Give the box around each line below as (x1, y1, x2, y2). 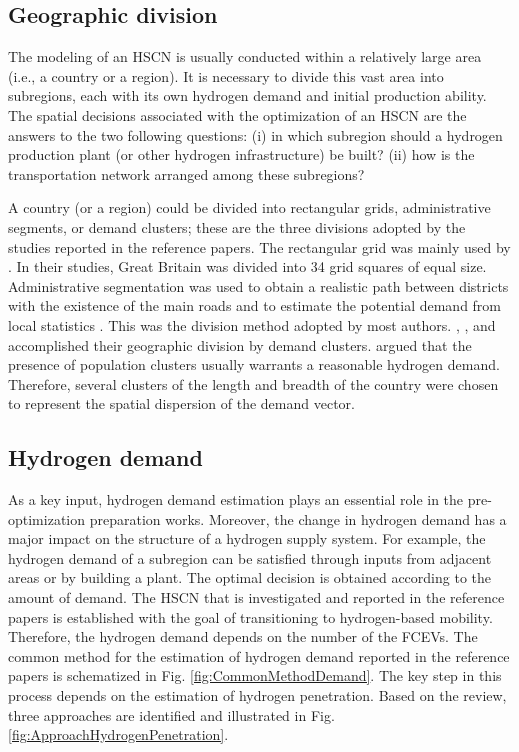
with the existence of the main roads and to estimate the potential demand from (8, 295, 502, 316)
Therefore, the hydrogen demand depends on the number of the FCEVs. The (8, 626, 478, 647)
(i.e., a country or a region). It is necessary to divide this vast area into (8, 65, 444, 86)
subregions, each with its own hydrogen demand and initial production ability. (8, 85, 487, 106)
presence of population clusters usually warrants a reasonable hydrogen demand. (8, 354, 500, 375)
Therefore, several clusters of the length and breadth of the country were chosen (8, 373, 499, 394)
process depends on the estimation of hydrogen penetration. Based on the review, (8, 685, 507, 706)
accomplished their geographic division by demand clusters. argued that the (8, 334, 472, 355)
